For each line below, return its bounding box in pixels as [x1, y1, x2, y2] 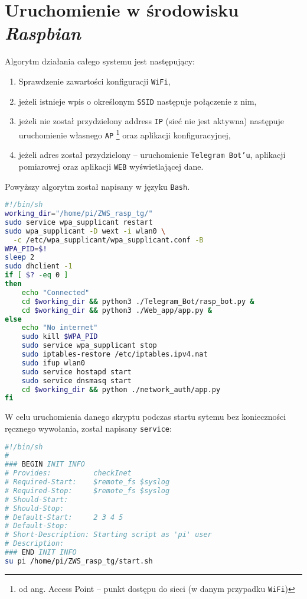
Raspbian [5, 21, 81, 46]
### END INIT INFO [5, 548, 77, 557]
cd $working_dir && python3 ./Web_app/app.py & [21, 306, 212, 315]
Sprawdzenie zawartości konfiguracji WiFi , [18, 75, 171, 87]
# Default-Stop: [5, 522, 68, 530]
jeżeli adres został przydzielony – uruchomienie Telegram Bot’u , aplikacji [18, 148, 286, 161]
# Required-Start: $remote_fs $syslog [5, 478, 170, 487]
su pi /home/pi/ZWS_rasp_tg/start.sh [5, 556, 153, 565]
